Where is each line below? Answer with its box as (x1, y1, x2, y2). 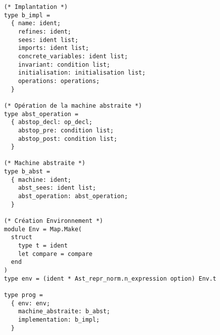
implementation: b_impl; (18, 316, 100, 323)
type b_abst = (4, 168, 50, 175)
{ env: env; (11, 299, 50, 307)
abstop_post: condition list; (18, 135, 118, 142)
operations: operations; (18, 77, 100, 84)
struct (11, 234, 33, 241)
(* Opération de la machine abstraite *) (4, 102, 142, 109)
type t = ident (18, 242, 68, 250)
